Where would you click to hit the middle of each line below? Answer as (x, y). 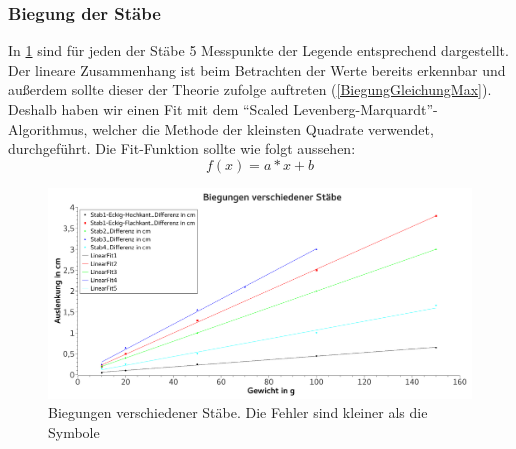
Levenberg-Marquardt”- (365, 109)
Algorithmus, (48, 128)
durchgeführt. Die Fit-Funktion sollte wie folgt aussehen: (182, 148)
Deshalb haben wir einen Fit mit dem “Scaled (148, 109)
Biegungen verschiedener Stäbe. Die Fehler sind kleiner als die (238, 412)
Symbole (74, 431)
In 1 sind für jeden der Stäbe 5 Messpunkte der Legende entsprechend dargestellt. (258, 50)
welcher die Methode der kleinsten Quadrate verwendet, (263, 128)
